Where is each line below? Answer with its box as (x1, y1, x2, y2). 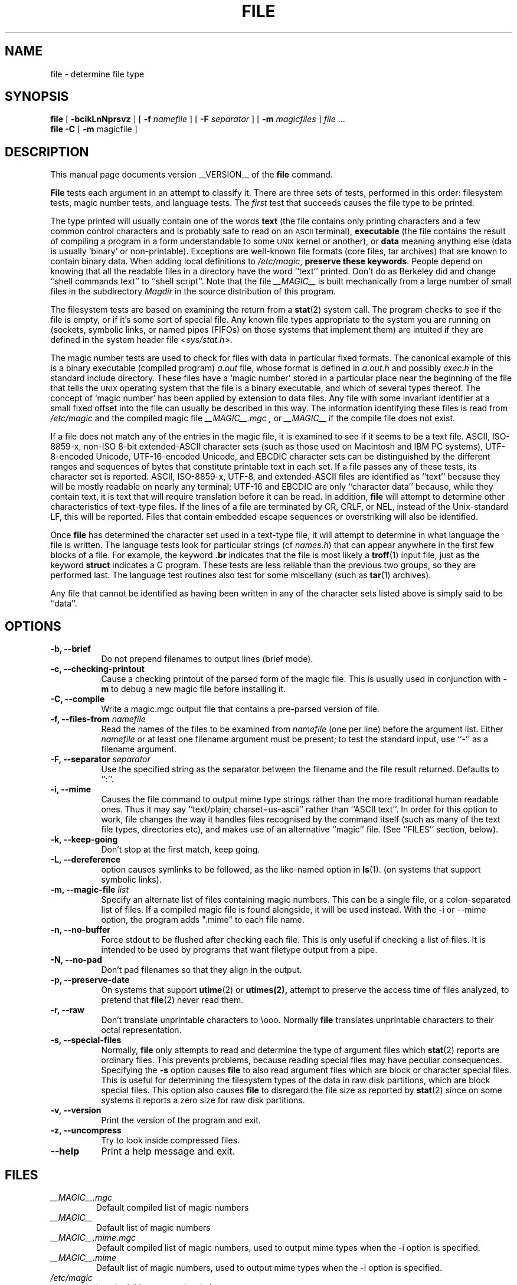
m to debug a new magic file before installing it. (101, 684, 286, 694)
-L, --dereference (50, 854, 120, 865)
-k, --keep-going (50, 834, 118, 845)
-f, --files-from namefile (50, 714, 146, 725)
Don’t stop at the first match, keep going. (101, 844, 260, 855)
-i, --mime (50, 784, 91, 795)
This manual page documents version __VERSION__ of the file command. (50, 169, 333, 180)
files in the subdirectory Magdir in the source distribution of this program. (50, 286, 336, 297)
